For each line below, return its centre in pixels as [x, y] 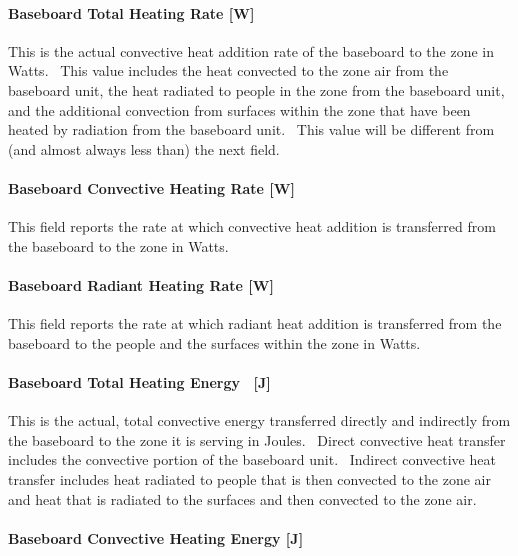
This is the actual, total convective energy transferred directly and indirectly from [259, 420]
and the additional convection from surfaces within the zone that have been [239, 109]
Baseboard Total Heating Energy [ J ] [139, 381]
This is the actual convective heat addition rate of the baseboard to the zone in [251, 50]
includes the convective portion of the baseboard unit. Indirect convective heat [252, 459]
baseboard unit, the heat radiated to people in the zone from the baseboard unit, [256, 89]
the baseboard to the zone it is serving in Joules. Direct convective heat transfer [257, 439]
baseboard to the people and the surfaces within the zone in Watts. [214, 342]
